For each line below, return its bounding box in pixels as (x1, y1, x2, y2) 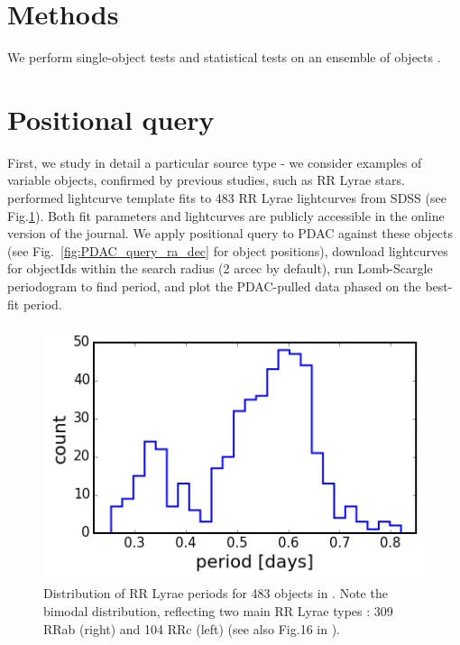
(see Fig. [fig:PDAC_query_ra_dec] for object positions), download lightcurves (7, 241, 448, 260)
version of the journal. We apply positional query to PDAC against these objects (7, 224, 454, 243)
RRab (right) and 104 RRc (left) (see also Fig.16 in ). (43, 619, 340, 638)
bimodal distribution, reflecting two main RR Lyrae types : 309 (43, 602, 393, 621)
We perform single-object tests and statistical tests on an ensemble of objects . (7, 48, 441, 67)
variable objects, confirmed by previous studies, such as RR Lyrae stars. (7, 170, 405, 189)
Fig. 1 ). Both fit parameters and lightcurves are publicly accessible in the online (7, 206, 445, 225)
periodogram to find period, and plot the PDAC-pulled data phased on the (7, 277, 421, 295)
